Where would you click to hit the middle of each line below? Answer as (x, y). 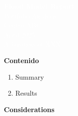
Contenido (22, 60)
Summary (30, 76)
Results (26, 93)
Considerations (29, 109)
